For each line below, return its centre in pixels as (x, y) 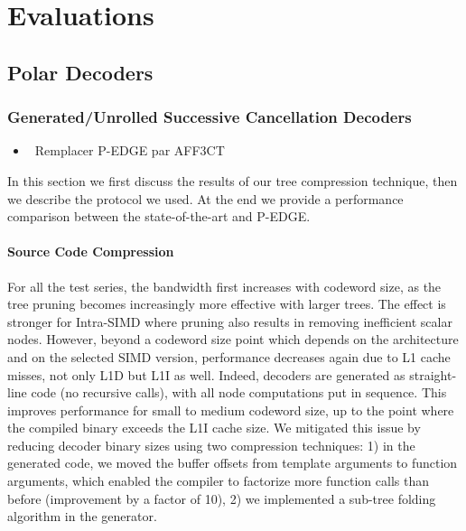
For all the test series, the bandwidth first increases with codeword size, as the (224, 286)
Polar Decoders (80, 72)
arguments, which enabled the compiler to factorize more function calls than (218, 481)
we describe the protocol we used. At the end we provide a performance (205, 198)
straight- (433, 374)
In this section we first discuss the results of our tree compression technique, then (233, 180)
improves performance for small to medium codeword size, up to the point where (231, 410)
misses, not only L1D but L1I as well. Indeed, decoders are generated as (206, 374)
